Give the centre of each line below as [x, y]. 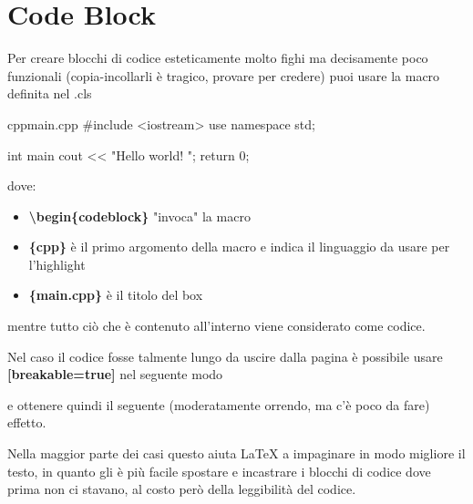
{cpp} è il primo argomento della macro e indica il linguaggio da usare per [239, 247]
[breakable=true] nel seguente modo [115, 374]
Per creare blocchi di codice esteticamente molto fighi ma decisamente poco [218, 58]
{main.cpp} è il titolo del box [116, 295]
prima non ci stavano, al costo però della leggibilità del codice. [182, 489]
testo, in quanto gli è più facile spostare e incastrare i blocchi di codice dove [219, 471]
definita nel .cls [50, 93]
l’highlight [57, 264]
